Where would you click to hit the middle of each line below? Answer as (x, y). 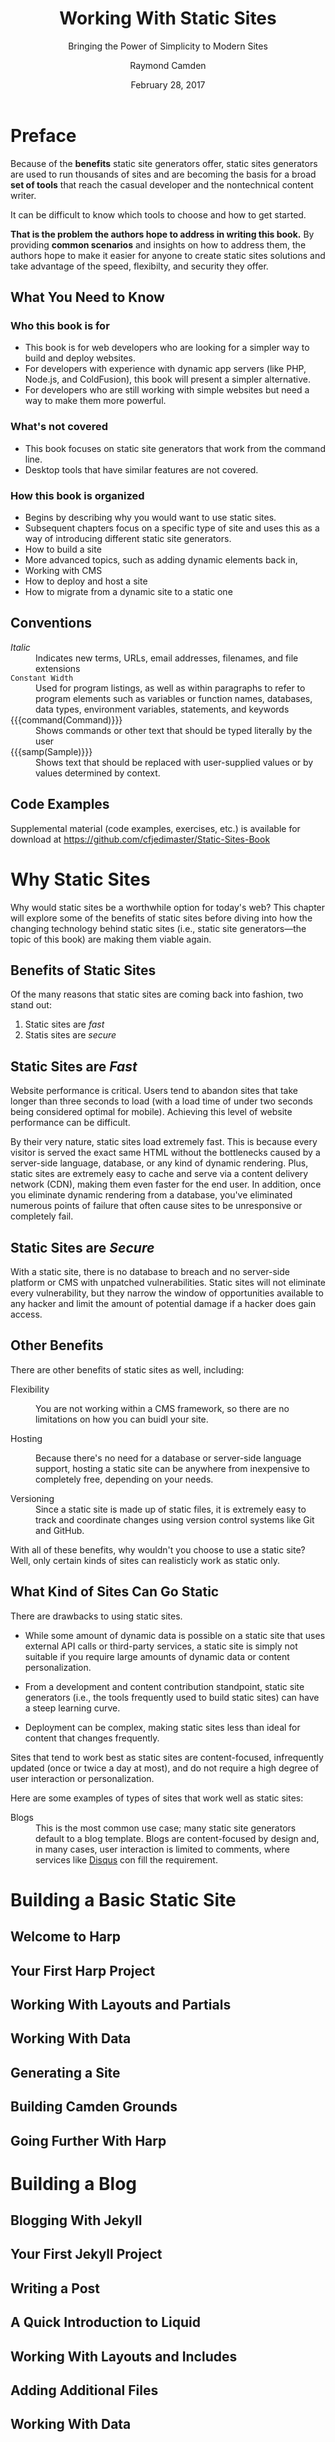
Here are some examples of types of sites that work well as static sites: (157, 1798)
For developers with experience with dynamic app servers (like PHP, (165, 369)
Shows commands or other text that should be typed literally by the (174, 730)
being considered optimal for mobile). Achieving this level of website (151, 1112)
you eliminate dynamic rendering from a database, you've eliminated (151, 1195)
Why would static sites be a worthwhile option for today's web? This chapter (168, 907)
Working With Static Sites (168, 18)
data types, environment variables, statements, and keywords (162, 709)
